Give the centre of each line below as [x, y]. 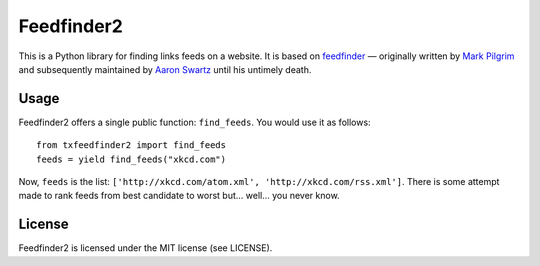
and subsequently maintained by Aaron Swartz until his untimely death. [165, 69]
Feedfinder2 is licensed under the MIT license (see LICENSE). [145, 248]
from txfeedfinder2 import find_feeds [131, 145]
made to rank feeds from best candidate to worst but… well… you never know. [179, 196]
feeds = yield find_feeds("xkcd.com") [131, 159]
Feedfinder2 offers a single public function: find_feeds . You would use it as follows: [194, 122]
